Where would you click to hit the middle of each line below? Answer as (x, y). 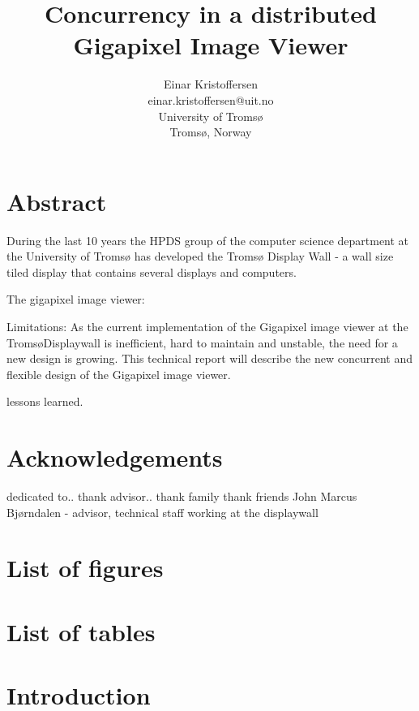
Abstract (57, 201)
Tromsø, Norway (211, 132)
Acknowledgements (115, 457)
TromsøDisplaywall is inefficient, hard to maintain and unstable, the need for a (202, 342)
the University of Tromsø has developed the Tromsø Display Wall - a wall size (200, 256)
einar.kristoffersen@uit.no (211, 99)
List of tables (81, 631)
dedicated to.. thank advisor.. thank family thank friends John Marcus (182, 496)
